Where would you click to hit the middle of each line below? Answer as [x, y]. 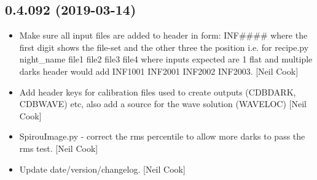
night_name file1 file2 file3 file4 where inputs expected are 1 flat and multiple [166, 59]
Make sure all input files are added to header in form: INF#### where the [163, 35]
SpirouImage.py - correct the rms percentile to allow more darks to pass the [162, 136]
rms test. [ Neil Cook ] [59, 148]
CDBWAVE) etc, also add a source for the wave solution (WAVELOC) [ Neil [163, 104]
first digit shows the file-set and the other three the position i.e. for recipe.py [164, 47]
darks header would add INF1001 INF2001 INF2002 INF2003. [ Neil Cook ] [159, 71]
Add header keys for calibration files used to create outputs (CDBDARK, [158, 92]
